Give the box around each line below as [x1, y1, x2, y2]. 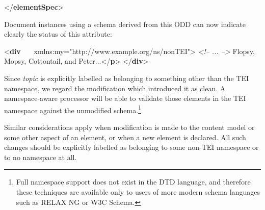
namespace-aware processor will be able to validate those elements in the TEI [4, 93, 246, 103]
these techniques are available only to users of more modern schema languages [16, 186, 260, 197]
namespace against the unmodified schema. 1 [4, 103, 141, 115]
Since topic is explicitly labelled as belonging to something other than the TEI [4, 72, 249, 83]
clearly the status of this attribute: [4, 29, 112, 39]
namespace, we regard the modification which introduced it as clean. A [4, 83, 226, 93]
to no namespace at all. [4, 151, 77, 162]
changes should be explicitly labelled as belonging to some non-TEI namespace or [4, 142, 259, 152]
